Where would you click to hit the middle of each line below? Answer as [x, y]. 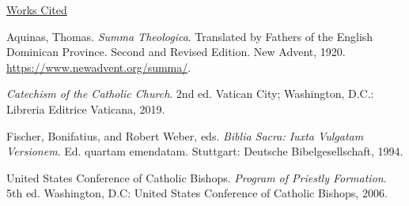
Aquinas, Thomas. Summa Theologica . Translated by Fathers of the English [190, 36]
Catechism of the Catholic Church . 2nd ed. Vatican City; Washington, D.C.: [190, 94]
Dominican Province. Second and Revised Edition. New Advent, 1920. [176, 52]
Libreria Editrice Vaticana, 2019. [86, 109]
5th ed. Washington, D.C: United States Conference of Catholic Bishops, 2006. [197, 193]
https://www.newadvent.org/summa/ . [99, 67]
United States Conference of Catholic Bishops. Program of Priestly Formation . [197, 177]
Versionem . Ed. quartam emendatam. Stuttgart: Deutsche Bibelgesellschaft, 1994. [205, 151]
